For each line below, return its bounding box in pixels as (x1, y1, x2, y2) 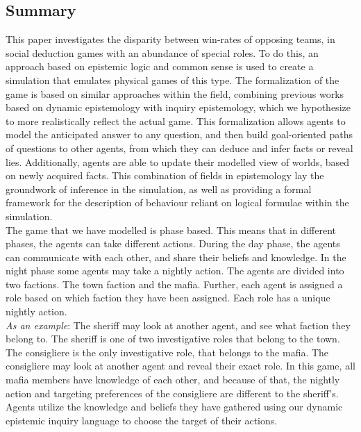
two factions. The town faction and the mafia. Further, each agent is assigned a (6, 276, 343, 291)
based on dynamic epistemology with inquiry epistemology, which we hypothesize (6, 100, 351, 115)
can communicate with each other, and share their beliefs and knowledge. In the (6, 249, 346, 264)
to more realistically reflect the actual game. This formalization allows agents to (6, 113, 346, 128)
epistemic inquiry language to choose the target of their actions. (6, 413, 278, 427)
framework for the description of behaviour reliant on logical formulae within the (6, 195, 349, 210)
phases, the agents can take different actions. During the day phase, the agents (6, 236, 340, 251)
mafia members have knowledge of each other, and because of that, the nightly (6, 372, 340, 387)
